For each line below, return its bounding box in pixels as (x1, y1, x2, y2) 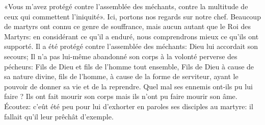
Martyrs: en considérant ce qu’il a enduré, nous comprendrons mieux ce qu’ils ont (4, 31, 259, 41)
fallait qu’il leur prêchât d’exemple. (4, 111, 114, 121)
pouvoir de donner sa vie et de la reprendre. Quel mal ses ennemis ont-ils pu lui (4, 81, 253, 91)
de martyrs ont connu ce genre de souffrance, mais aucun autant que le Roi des (4, 21, 251, 32)
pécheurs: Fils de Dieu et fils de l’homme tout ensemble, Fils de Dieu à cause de (4, 61, 254, 71)
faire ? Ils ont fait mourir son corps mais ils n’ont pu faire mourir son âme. (4, 91, 237, 102)
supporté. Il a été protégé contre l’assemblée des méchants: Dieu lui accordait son (4, 41, 258, 52)
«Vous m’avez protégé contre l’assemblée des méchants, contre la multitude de (4, 1, 248, 11)
